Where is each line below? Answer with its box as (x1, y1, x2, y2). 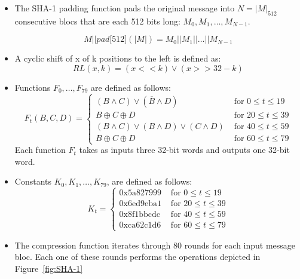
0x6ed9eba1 (119, 200, 162, 209)
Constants (14, 175, 52, 188)
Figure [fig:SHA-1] (14, 262, 83, 274)
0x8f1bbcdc (119, 210, 161, 219)
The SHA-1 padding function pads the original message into (14, 2, 235, 14)
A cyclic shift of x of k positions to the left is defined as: (14, 52, 221, 65)
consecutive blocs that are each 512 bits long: (14, 14, 180, 27)
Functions (14, 81, 51, 93)
